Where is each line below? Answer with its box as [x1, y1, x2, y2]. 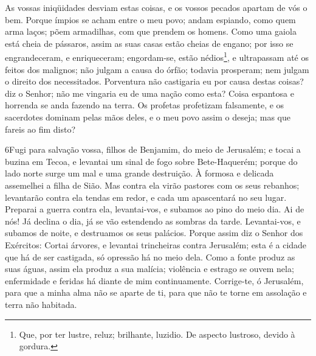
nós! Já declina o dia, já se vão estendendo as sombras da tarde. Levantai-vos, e [5, 214, 301, 227]
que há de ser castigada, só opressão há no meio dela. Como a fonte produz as [5, 250, 295, 263]
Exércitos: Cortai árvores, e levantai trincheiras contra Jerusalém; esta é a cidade [5, 238, 307, 251]
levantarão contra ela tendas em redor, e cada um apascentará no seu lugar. [5, 190, 287, 203]
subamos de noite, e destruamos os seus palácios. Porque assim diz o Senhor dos [5, 226, 303, 239]
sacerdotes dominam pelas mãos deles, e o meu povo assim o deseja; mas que [5, 111, 291, 123]
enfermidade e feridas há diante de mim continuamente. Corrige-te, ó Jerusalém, [5, 274, 304, 287]
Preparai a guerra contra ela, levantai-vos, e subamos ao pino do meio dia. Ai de [5, 203, 304, 215]
